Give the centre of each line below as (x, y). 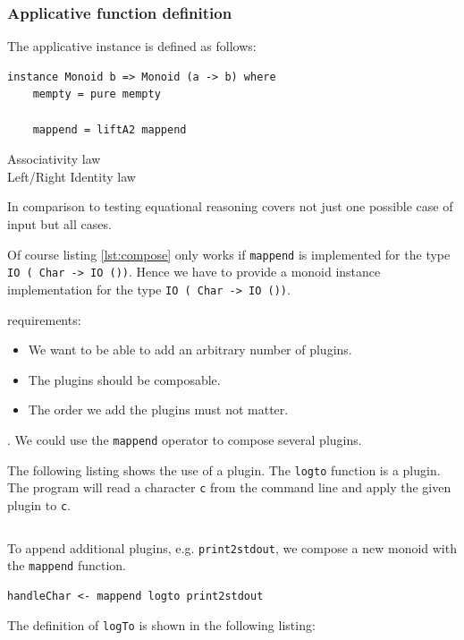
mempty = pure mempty (97, 94)
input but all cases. (59, 223)
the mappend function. (67, 565)
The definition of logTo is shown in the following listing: (161, 625)
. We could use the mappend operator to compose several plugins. (185, 439)
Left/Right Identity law (72, 176)
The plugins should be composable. (124, 379)
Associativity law (54, 159)
